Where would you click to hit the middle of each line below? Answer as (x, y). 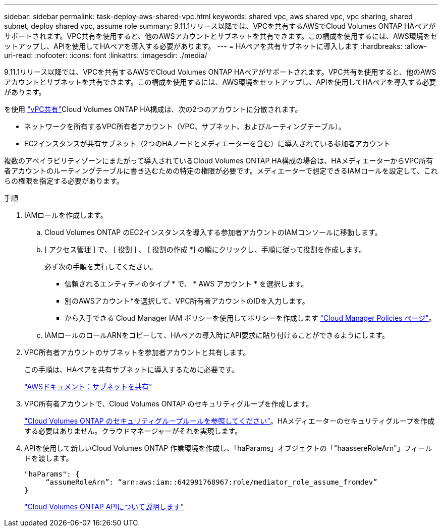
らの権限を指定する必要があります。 (64, 181)
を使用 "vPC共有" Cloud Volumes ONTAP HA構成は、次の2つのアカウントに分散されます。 (153, 109)
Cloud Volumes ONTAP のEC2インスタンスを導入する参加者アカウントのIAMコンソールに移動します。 (213, 232)
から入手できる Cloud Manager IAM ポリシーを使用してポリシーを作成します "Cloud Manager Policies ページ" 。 (250, 318)
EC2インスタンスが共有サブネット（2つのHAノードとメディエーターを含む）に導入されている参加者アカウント (207, 143)
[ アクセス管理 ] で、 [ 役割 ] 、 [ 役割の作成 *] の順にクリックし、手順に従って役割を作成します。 (205, 249)
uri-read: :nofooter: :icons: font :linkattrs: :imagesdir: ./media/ (106, 55)
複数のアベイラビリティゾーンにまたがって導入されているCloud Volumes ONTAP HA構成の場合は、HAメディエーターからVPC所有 (219, 161)
